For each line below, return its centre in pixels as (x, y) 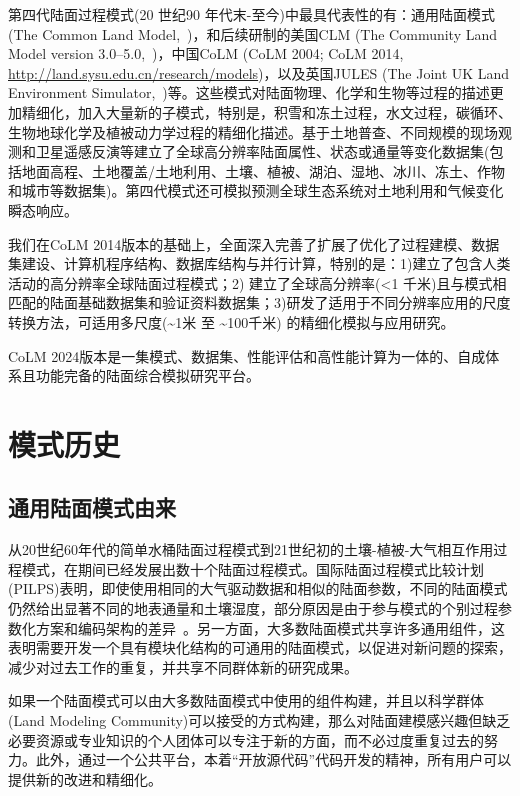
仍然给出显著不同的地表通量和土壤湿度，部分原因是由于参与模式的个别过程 (253, 608)
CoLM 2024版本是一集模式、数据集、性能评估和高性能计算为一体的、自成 (247, 355)
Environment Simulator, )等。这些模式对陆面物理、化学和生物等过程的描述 (249, 92)
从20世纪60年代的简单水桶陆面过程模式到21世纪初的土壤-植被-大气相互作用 (251, 549)
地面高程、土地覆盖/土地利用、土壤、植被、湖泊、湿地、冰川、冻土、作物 (263, 170)
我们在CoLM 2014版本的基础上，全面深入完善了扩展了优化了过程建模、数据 (254, 243)
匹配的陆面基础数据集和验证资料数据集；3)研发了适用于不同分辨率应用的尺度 (259, 302)
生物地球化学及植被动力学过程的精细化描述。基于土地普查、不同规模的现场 (253, 131)
